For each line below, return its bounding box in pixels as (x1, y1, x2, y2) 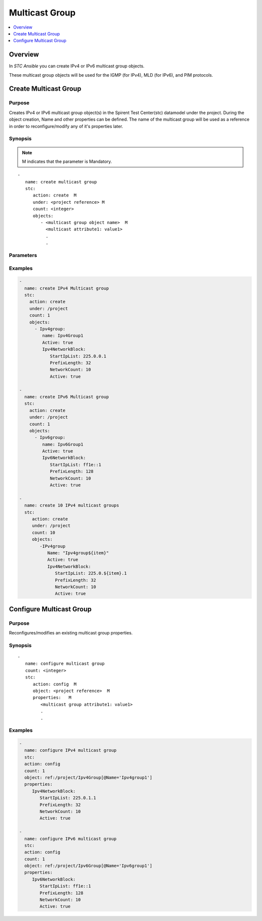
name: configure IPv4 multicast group (24, 747, 116, 753)
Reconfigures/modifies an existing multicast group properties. (9, 630, 133, 636)
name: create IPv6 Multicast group (24, 394, 109, 400)
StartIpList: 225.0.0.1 (49, 353, 107, 359)
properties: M (33, 695, 72, 700)
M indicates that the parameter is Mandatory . (22, 158, 112, 164)
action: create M (33, 193, 77, 198)
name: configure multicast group (25, 661, 105, 666)
